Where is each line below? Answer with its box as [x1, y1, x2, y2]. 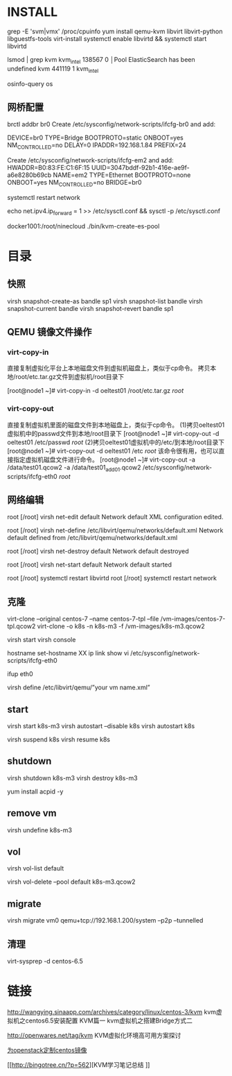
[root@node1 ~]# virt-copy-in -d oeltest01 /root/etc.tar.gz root [7, 387, 184, 395]
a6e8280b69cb [7, 171, 52, 179]
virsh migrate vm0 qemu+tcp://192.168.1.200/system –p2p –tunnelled [7, 916, 204, 925]
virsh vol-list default [7, 864, 64, 873]
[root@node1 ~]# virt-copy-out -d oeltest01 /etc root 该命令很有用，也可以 [7, 446, 220, 455]
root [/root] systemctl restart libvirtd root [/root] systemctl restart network [7, 574, 217, 582]
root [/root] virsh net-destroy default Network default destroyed [7, 547, 189, 555]
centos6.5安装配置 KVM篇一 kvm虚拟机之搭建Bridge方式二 [25, 1016, 193, 1025]
